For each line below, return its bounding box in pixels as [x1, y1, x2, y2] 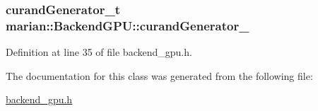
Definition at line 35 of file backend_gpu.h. [6, 45, 192, 59]
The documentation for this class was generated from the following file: [6, 68, 313, 83]
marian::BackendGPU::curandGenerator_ [6, 16, 249, 34]
